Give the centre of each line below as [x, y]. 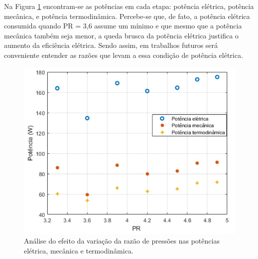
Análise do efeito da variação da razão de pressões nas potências [122, 241]
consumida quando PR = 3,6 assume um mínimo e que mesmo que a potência [123, 26]
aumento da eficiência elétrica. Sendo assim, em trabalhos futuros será [111, 45]
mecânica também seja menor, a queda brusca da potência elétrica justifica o [121, 35]
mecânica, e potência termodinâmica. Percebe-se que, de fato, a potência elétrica [127, 16]
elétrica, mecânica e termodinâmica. [79, 250]
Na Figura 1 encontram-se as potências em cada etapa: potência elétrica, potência [129, 6]
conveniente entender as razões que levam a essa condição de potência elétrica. [124, 55]
